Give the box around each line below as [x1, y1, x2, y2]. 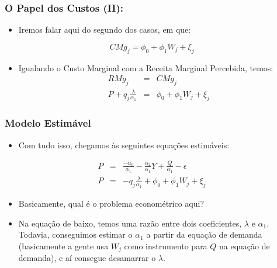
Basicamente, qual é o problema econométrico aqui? [18, 197, 205, 210]
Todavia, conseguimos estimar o [18, 228, 133, 241]
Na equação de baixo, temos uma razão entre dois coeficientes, [18, 217, 242, 229]
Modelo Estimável [5, 116, 91, 130]
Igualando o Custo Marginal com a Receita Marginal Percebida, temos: [18, 61, 273, 74]
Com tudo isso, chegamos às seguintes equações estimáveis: [18, 138, 230, 151]
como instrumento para [124, 239, 207, 252]
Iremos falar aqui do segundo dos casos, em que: [18, 23, 191, 36]
